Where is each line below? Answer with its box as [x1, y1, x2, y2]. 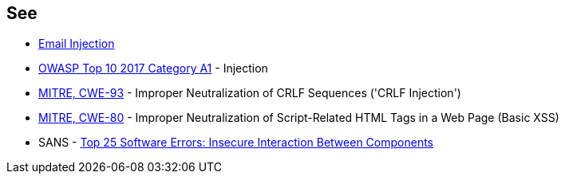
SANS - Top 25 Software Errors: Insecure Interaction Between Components [38, 135, 433, 150]
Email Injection [38, 37, 115, 51]
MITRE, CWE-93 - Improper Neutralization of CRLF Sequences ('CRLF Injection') [38, 86, 461, 100]
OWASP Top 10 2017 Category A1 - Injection [38, 61, 268, 76]
